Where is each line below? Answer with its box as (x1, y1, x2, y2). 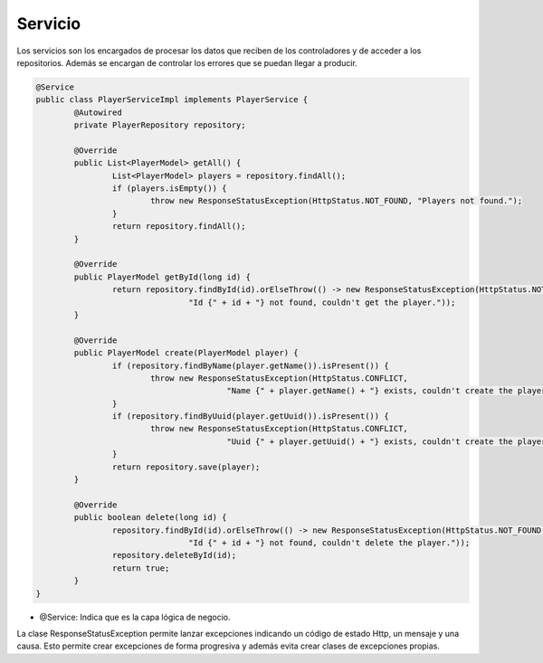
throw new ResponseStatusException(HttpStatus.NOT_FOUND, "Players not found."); (149, 195, 523, 206)
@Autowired (73, 107, 122, 118)
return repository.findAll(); (111, 222, 246, 232)
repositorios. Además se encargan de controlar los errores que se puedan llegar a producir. (16, 57, 357, 68)
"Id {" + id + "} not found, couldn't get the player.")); (188, 297, 456, 308)
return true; (111, 563, 170, 573)
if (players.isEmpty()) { (111, 184, 227, 194)
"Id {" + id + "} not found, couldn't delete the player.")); (188, 537, 471, 547)
